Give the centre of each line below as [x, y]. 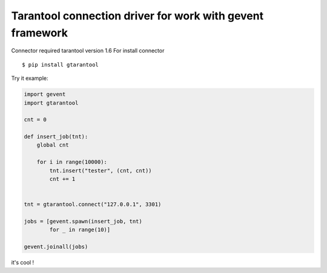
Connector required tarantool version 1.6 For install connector [88, 51]
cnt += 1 [62, 179]
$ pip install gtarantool [61, 64]
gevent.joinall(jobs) [56, 247]
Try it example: [30, 78]
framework [39, 33]
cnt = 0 [35, 120]
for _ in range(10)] [80, 230]
